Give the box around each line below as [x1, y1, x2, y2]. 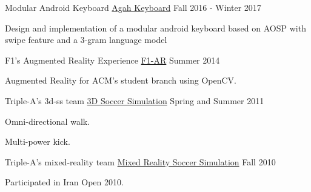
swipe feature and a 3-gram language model [5, 33, 167, 46]
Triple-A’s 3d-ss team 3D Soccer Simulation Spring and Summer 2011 [5, 94, 264, 107]
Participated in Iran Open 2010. [5, 176, 124, 188]
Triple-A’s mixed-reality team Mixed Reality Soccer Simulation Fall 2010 [5, 155, 276, 168]
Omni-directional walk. [5, 114, 90, 127]
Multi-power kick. [5, 135, 70, 148]
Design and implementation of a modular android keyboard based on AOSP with [5, 21, 306, 34]
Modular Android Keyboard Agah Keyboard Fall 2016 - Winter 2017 [5, 1, 261, 13]
